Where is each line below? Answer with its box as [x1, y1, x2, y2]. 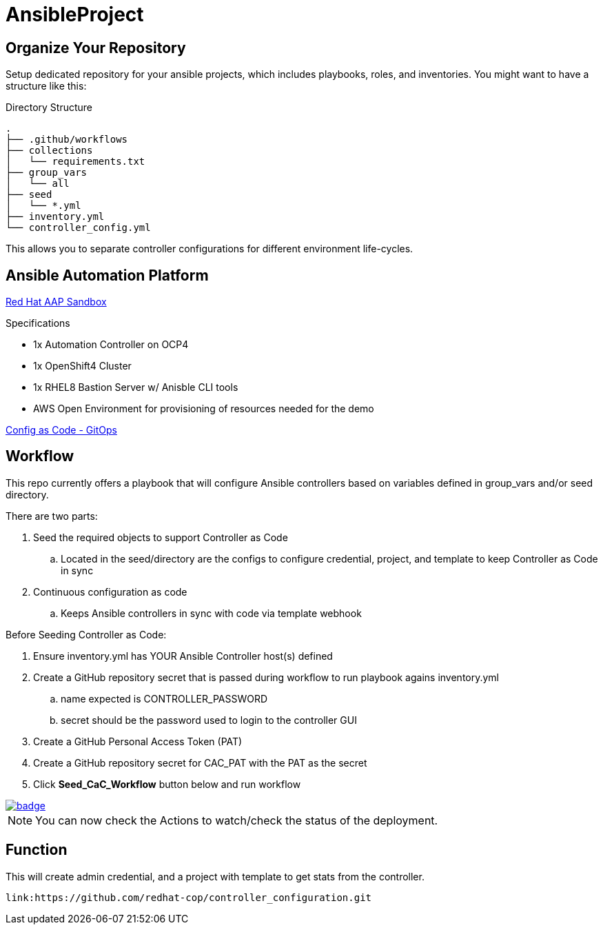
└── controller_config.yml [6, 222, 151, 234]
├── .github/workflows [6, 134, 128, 145]
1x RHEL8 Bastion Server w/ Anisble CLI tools [33, 381, 238, 394]
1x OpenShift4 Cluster [33, 360, 132, 372]
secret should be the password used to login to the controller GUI [61, 714, 357, 726]
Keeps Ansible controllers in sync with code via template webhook [61, 607, 362, 619]
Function [6, 841, 68, 859]
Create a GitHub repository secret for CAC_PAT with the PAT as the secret [33, 756, 367, 769]
